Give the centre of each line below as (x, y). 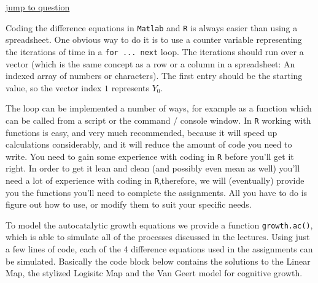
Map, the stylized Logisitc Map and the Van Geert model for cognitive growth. (154, 273)
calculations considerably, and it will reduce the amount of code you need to (149, 144)
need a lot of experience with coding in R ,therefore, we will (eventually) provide (155, 180)
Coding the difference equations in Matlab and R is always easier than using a (152, 27)
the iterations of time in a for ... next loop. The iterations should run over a (155, 51)
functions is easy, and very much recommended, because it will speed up (142, 132)
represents (130, 87)
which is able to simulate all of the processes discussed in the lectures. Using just (158, 237)
